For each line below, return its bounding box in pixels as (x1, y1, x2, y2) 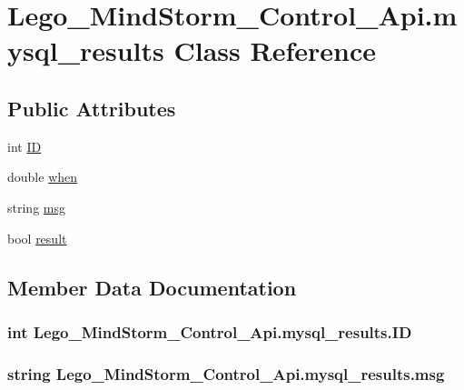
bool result (7, 228, 67, 247)
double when (7, 167, 78, 186)
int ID (7, 136, 42, 155)
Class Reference (173, 32, 376, 69)
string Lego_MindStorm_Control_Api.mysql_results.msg (7, 362, 445, 385)
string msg (7, 197, 65, 216)
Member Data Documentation (7, 273, 297, 301)
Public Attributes (7, 94, 176, 122)
